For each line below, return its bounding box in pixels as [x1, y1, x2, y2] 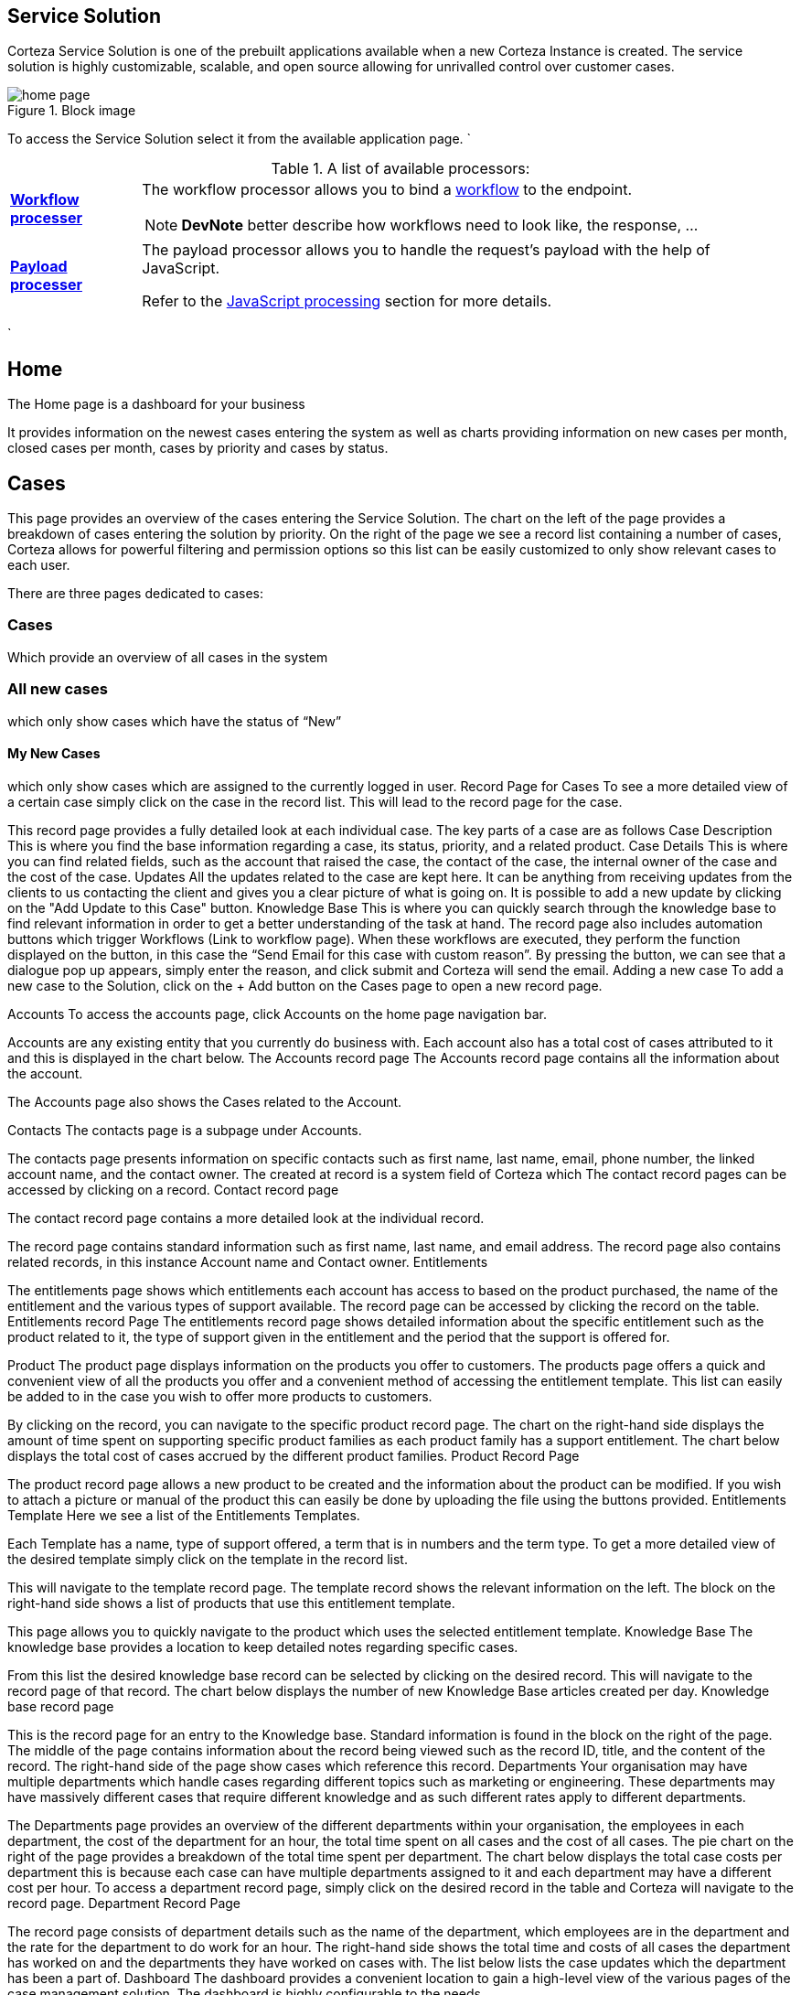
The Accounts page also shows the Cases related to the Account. [7, 1093, 402, 1110]
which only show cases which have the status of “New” [7, 713, 342, 729]
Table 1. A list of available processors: [271, 159, 530, 178]
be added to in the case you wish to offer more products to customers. [7, 1388, 433, 1404]
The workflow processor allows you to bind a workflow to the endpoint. [142, 180, 633, 199]
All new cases [7, 680, 108, 699]
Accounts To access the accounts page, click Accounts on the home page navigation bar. [7, 1005, 548, 1022]
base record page [7, 1698, 114, 1714]
